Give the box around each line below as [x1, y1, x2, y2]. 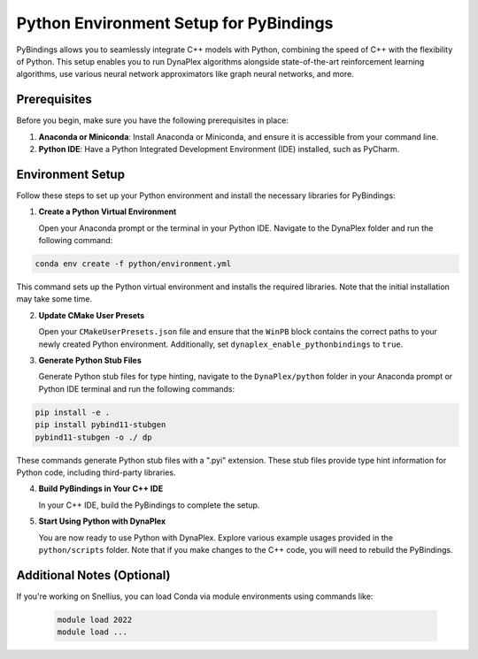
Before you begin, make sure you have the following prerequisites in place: [16, 115, 289, 126]
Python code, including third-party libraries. [16, 467, 176, 478]
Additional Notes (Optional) [16, 567, 172, 583]
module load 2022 [57, 615, 133, 625]
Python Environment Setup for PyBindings [16, 13, 334, 33]
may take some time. [16, 294, 93, 304]
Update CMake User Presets [38, 310, 145, 320]
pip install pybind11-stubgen [35, 420, 166, 430]
